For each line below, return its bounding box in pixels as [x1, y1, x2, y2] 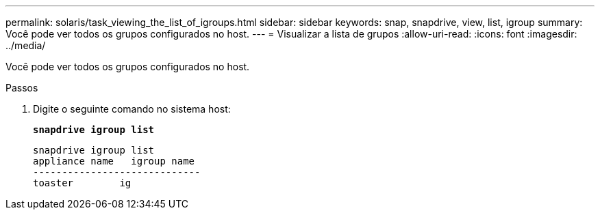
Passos [5, 82, 38, 94]
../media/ [5, 40, 46, 51]
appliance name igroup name [33, 156, 195, 167]
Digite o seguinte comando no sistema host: [33, 103, 231, 115]
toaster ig [33, 177, 132, 188]
